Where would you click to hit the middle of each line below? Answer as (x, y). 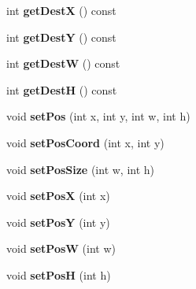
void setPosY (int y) (58, 222)
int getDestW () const (63, 63)
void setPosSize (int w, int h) (81, 169)
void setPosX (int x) (58, 196)
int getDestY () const (61, 37)
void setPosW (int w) (61, 248)
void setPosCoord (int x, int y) (85, 142)
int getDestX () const (61, 10)
